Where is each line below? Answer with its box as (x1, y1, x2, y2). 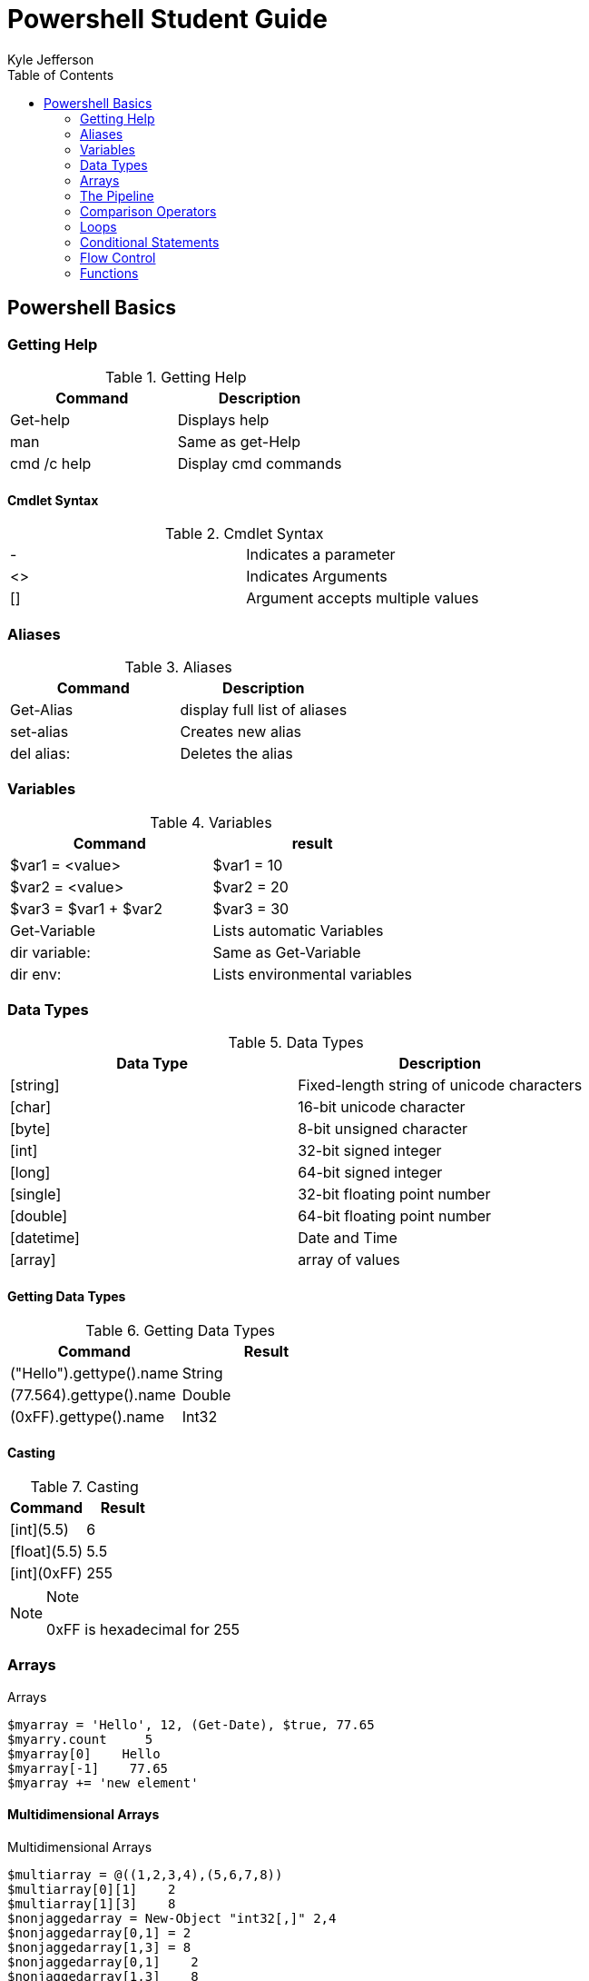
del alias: (10, 743, 71, 762)
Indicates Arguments (246, 567, 388, 586)
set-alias (10, 722, 69, 741)
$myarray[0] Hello (7, 1746, 161, 1761)
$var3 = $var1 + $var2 (10, 899, 162, 918)
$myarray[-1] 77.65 (7, 1760, 169, 1776)
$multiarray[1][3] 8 (7, 1896, 176, 1911)
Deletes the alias (180, 743, 293, 762)
